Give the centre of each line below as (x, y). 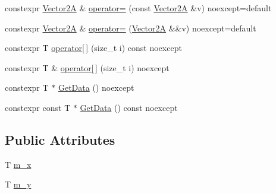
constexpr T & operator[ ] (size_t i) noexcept (87, 67)
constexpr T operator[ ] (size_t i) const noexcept (93, 48)
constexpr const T (38, 107)
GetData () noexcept (96, 88)
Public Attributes (60, 139)
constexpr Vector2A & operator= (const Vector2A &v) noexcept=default (138, 8)
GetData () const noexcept (129, 107)
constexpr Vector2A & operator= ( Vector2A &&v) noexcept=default (131, 28)
